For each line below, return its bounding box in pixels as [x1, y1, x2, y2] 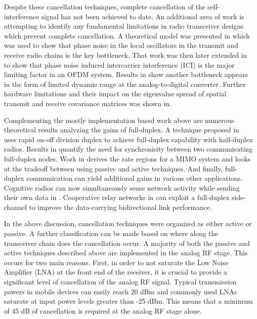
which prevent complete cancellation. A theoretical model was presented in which [4, 30, 250, 40]
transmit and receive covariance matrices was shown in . [4, 98, 171, 108]
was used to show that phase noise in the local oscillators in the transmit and [4, 40, 238, 50]
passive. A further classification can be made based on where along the [4, 228, 218, 239]
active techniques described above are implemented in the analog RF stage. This [4, 247, 248, 258]
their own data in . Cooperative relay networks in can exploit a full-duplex [4, 192, 230, 202]
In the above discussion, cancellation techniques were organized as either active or [4, 218, 252, 229]
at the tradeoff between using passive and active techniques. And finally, [4, 163, 223, 173]
